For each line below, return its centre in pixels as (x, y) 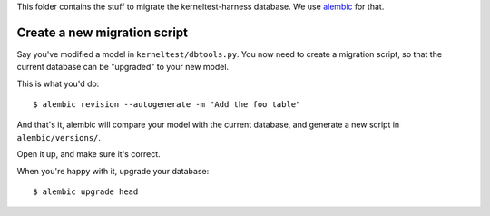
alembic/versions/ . (59, 137)
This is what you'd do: (58, 83)
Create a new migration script (103, 32)
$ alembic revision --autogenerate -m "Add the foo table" (167, 105)
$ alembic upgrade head (86, 192)
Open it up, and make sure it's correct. (88, 154)
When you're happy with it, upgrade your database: (113, 171)
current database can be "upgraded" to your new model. (123, 67)
